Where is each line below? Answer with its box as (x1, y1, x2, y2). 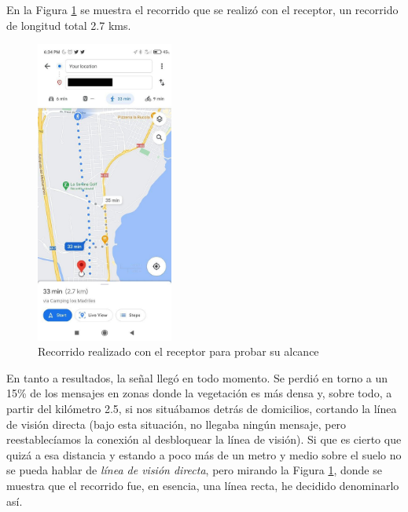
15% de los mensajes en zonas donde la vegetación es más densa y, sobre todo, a (6, 385, 392, 401)
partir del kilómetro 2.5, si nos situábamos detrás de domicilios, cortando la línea (6, 400, 397, 417)
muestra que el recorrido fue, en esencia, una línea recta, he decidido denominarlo (6, 477, 399, 494)
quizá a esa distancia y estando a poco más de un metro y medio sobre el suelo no (6, 446, 402, 463)
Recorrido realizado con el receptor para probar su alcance (38, 343, 319, 360)
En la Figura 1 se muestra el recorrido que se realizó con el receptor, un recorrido (6, 2, 399, 17)
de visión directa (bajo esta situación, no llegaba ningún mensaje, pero (6, 415, 347, 432)
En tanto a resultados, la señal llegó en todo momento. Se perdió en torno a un (6, 369, 388, 386)
